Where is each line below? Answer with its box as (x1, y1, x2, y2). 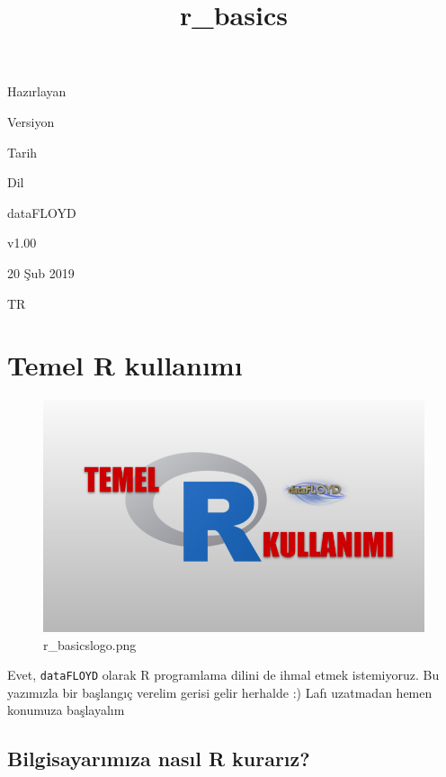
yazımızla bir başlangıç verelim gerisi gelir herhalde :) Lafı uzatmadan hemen (7, 682, 433, 701)
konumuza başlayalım (7, 700, 125, 719)
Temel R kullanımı (7, 347, 243, 384)
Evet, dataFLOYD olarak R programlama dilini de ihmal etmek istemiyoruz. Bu (7, 665, 440, 684)
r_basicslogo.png (43, 635, 137, 654)
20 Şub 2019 (7, 263, 75, 282)
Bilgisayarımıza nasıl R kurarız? (7, 745, 310, 772)
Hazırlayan (7, 82, 67, 101)
